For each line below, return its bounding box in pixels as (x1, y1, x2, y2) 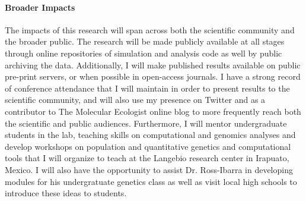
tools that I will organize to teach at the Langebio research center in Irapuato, (5, 152, 289, 164)
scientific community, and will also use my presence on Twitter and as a (5, 93, 266, 106)
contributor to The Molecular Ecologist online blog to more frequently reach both (5, 105, 301, 117)
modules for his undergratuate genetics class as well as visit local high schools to (5, 175, 297, 187)
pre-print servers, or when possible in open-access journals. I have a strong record (5, 70, 301, 83)
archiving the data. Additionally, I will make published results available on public (5, 58, 301, 71)
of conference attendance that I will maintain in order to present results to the (5, 81, 290, 94)
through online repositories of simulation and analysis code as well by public (5, 46, 282, 59)
